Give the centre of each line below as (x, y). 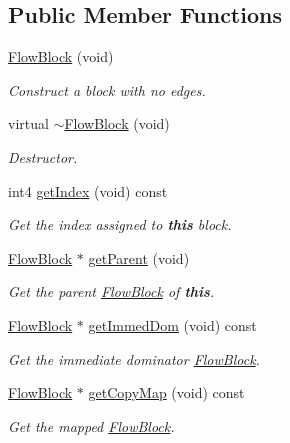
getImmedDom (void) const (172, 324)
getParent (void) (139, 257)
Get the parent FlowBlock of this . (111, 291)
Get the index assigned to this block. (120, 224)
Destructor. (43, 156)
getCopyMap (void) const (166, 392)
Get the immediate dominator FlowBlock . (134, 358)
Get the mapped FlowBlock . (91, 425)
